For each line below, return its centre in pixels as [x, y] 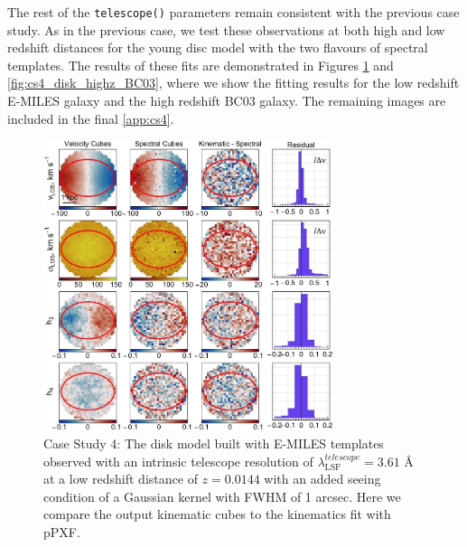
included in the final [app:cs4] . [91, 118]
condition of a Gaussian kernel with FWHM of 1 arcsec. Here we [222, 496]
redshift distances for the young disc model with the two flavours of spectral [218, 47]
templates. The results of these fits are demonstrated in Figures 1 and [201, 65]
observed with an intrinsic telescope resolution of [178, 461]
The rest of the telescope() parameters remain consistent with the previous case [233, 12]
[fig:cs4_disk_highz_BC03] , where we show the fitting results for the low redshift [233, 83]
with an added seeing [322, 479]
